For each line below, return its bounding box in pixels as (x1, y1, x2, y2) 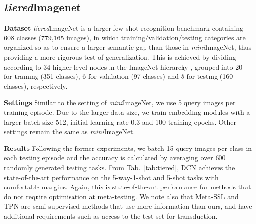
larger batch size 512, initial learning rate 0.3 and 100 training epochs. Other (4, 116, 236, 127)
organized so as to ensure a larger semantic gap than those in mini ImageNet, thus (4, 42, 252, 52)
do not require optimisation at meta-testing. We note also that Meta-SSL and (4, 191, 239, 201)
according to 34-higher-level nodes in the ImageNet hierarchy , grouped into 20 (4, 61, 243, 72)
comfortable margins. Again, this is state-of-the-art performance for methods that (4, 182, 251, 192)
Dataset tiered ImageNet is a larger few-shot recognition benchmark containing (4, 23, 244, 33)
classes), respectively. (4, 80, 68, 91)
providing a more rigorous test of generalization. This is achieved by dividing (4, 51, 236, 62)
